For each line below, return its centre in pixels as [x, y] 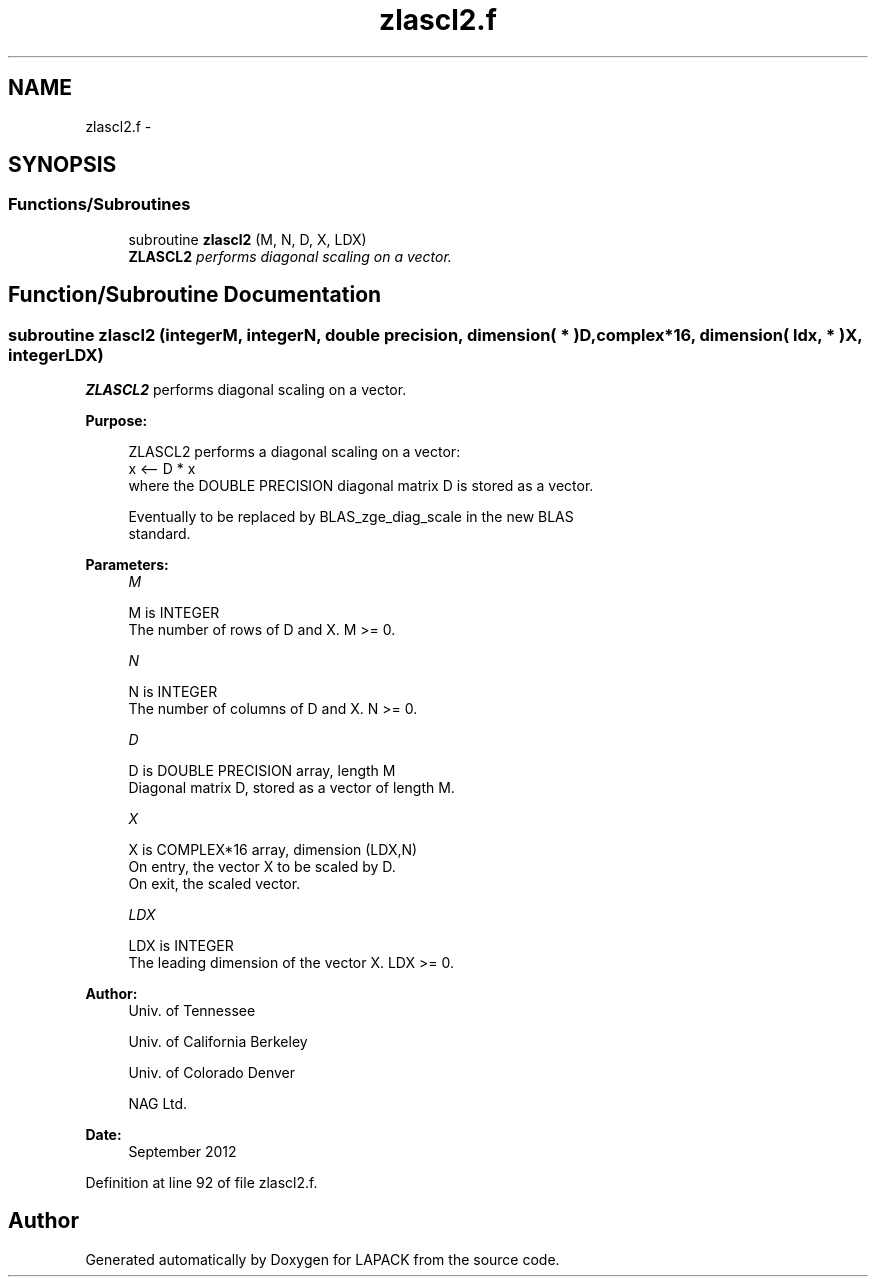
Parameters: [127, 565]
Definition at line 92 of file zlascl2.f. [201, 1183]
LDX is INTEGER [181, 946]
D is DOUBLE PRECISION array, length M [262, 771]
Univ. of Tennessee [192, 1011]
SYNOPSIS [62, 165]
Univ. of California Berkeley [218, 1042]
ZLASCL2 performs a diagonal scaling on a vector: [294, 452]
